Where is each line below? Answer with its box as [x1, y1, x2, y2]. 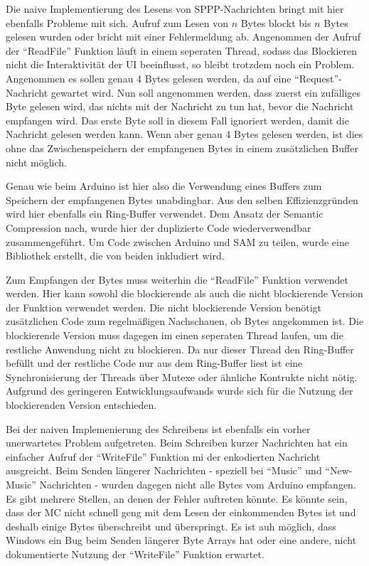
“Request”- [294, 70, 342, 85]
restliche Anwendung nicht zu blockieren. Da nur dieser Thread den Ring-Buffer [6, 341, 354, 356]
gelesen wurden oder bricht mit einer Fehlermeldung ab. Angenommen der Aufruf [6, 29, 361, 44]
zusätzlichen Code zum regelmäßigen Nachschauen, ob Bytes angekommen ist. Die [6, 314, 364, 329]
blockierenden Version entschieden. [6, 397, 157, 412]
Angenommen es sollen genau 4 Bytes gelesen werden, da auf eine [6, 70, 292, 85]
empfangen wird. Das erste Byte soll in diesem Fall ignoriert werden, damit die [6, 112, 349, 127]
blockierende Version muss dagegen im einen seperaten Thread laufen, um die [6, 328, 343, 343]
